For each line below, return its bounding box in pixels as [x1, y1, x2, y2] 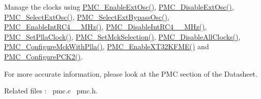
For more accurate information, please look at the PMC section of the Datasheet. [4, 68, 257, 79]
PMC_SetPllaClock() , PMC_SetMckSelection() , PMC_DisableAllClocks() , [4, 31, 241, 42]
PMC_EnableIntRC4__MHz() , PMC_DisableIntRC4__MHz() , [4, 21, 207, 32]
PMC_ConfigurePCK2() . [4, 51, 83, 61]
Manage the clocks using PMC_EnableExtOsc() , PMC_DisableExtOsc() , [4, 2, 234, 12]
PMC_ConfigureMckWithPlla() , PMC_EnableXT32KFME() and [4, 41, 209, 52]
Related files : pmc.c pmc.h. [4, 85, 98, 96]
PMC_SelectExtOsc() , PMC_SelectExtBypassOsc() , [4, 11, 169, 22]
